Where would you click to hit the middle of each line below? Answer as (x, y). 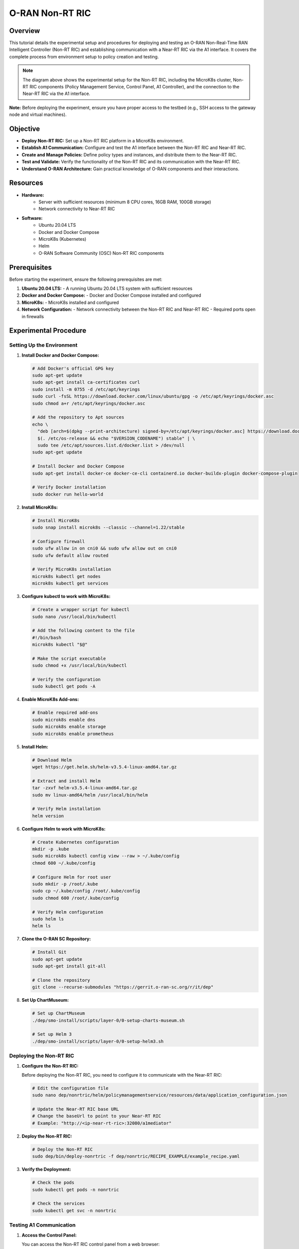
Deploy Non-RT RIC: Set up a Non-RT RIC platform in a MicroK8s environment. (103, 141)
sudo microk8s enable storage (69, 727)
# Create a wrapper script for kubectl (81, 610)
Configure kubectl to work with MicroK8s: (66, 597)
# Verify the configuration (66, 680)
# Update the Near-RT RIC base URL (75, 1109)
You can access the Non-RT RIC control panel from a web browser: (91, 1244)
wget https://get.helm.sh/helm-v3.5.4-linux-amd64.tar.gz (104, 767)
